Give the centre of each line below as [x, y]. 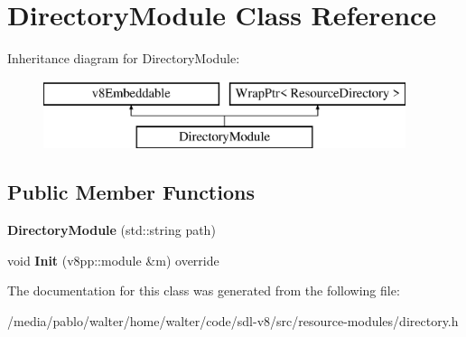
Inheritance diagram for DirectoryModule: [124, 58]
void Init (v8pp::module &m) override [113, 260]
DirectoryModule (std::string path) [112, 230]
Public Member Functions [131, 192]
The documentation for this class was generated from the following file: [204, 290]
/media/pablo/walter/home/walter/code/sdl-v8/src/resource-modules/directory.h [233, 320]
